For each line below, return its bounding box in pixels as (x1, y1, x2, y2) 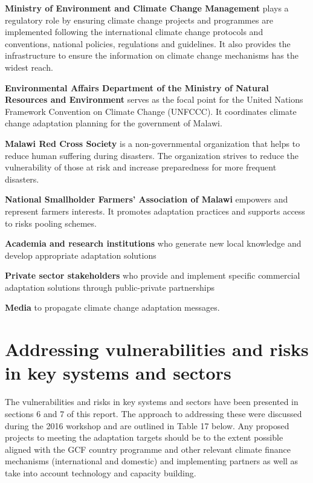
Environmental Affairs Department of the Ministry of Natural (5, 81, 269, 94)
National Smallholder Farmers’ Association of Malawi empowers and (5, 193, 288, 206)
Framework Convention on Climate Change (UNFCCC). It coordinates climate (5, 105, 297, 117)
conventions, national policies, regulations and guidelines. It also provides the (5, 37, 291, 50)
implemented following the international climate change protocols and (5, 25, 263, 38)
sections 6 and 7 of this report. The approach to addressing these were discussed (5, 407, 302, 420)
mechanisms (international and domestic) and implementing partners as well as (5, 455, 298, 467)
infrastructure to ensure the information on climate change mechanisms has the (5, 49, 298, 62)
